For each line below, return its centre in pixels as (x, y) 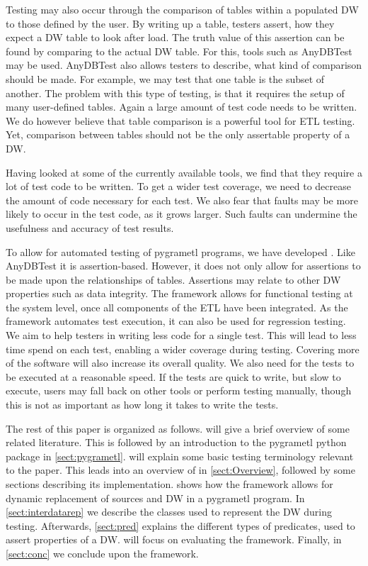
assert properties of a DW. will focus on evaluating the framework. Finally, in (174, 539)
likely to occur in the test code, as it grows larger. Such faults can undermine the (182, 214)
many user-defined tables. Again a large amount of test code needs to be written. (182, 107)
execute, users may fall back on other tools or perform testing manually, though (179, 390)
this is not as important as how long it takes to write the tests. (142, 405)
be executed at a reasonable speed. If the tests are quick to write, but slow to (173, 376)
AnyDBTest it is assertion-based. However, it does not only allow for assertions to (183, 266)
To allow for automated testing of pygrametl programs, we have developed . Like (180, 251)
